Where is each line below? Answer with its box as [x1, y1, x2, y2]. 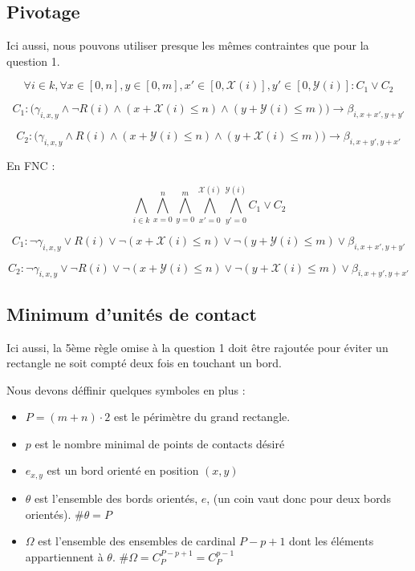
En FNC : [6, 156, 55, 173]
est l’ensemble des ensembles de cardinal [38, 533, 236, 549]
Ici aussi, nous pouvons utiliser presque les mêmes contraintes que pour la [6, 37, 369, 54]
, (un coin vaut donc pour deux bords [206, 489, 391, 506]
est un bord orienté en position [47, 462, 199, 479]
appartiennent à [25, 548, 104, 565]
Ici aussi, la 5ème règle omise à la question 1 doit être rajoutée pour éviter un [6, 338, 389, 355]
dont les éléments [289, 533, 374, 549]
